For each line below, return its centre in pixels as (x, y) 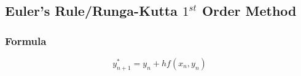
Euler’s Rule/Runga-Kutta (91, 11)
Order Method (249, 11)
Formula (26, 40)
